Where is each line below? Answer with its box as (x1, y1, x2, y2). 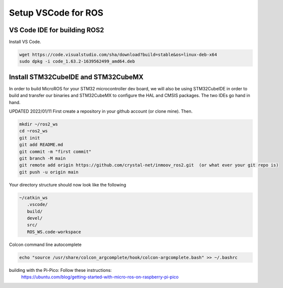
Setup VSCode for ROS (9, 7, 104, 18)
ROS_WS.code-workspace (27, 229, 81, 234)
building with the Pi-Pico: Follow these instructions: (9, 267, 112, 273)
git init (19, 135, 40, 141)
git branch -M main (19, 156, 66, 161)
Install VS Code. (9, 39, 41, 45)
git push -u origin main (19, 169, 79, 175)
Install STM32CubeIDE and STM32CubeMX (9, 73, 144, 81)
